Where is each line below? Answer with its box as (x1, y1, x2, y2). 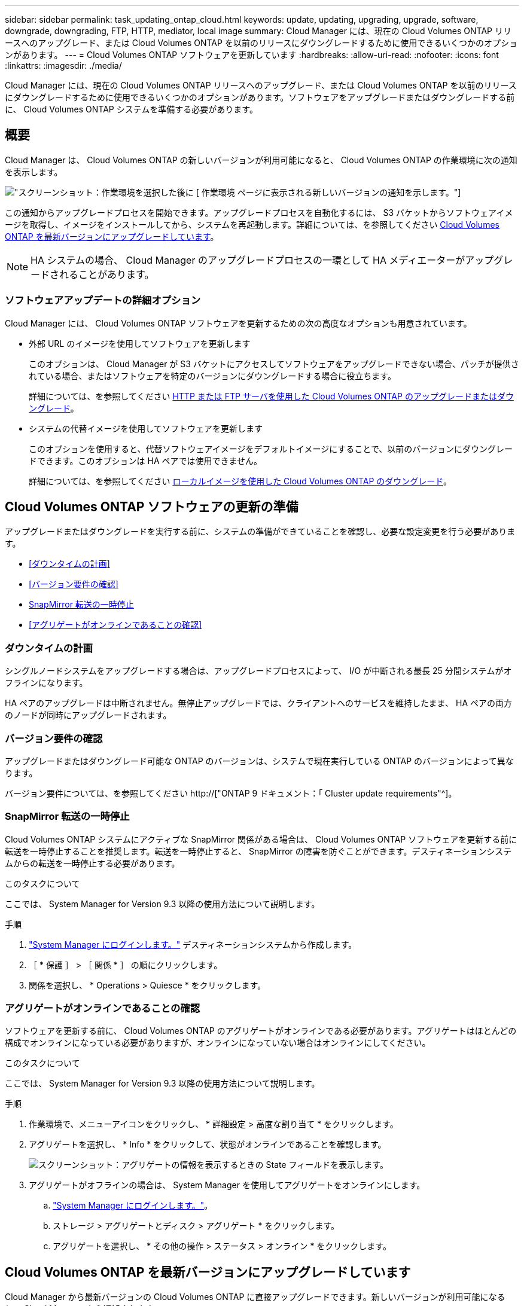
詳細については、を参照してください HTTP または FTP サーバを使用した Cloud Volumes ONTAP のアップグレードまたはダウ (29, 390, 514, 401)
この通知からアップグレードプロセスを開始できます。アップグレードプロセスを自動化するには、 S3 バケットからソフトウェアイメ (5, 207, 513, 218)
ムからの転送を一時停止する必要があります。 (5, 858, 180, 868)
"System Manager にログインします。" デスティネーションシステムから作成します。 (29, 939, 357, 950)
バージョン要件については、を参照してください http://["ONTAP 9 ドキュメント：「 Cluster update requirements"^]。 (5, 788, 457, 798)
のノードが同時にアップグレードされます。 (5, 710, 172, 721)
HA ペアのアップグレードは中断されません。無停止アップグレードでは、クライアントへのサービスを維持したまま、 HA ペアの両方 (5, 698, 512, 709)
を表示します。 (5, 166, 63, 177)
